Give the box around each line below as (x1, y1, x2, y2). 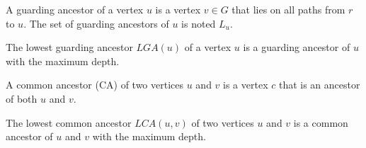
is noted (181, 16, 216, 30)
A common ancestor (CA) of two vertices (6, 77, 184, 92)
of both (6, 91, 38, 106)
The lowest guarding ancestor (6, 40, 133, 55)
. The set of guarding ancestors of (23, 16, 169, 30)
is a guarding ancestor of (243, 40, 350, 55)
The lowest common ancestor (6, 115, 132, 130)
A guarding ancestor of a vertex (6, 2, 144, 16)
